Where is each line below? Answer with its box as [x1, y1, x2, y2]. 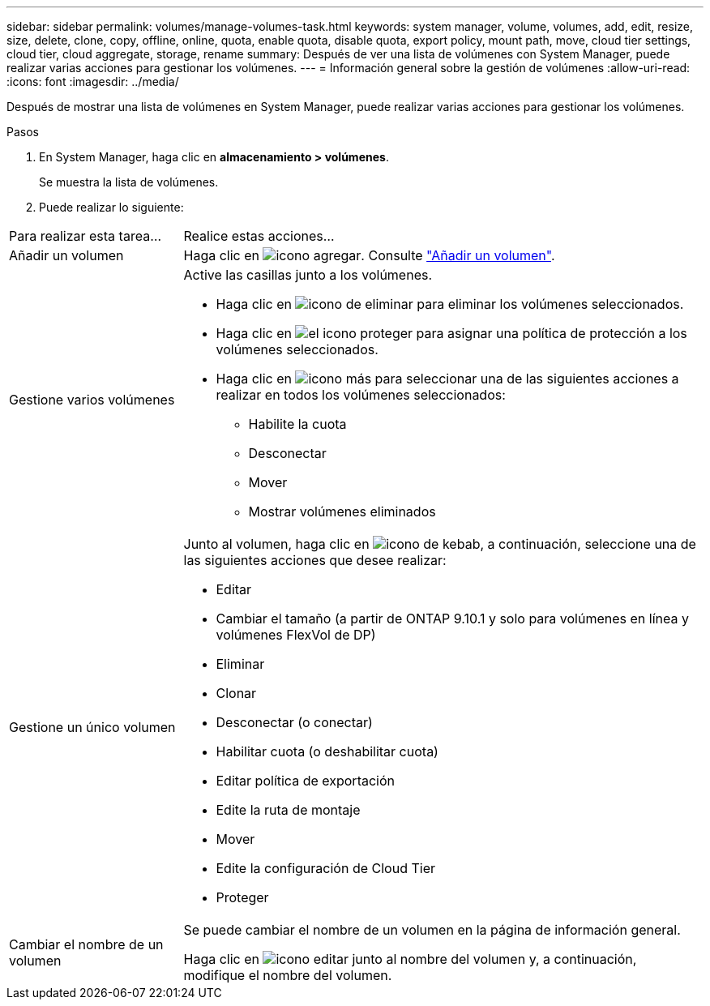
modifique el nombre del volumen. [183, 967, 392, 983]
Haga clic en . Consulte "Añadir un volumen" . [183, 247, 555, 263]
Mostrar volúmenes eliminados [248, 503, 436, 520]
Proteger [216, 889, 269, 905]
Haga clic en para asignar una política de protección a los [216, 325, 687, 341]
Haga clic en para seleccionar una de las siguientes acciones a [216, 370, 679, 387]
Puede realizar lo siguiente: [39, 200, 184, 214]
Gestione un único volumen [9, 719, 176, 735]
